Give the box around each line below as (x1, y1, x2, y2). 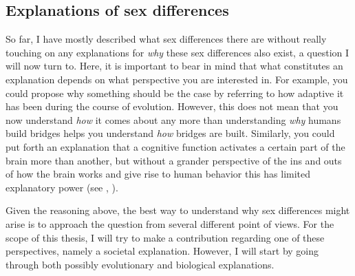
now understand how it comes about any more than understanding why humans (6, 112, 341, 127)
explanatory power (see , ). (6, 180, 118, 194)
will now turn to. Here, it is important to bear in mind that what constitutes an (6, 59, 343, 73)
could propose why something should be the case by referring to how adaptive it (6, 85, 344, 100)
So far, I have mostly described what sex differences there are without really (6, 32, 327, 46)
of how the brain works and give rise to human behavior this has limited (6, 167, 311, 181)
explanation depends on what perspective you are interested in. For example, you (6, 72, 348, 86)
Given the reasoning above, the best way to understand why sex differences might (6, 203, 350, 217)
